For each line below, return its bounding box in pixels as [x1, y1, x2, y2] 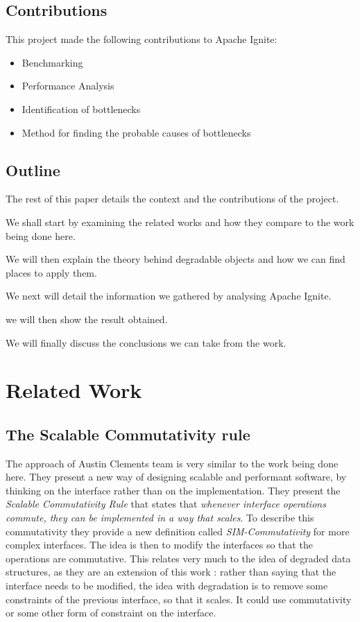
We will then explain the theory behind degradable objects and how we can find [6, 252, 345, 266]
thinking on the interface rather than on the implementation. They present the [6, 483, 341, 497]
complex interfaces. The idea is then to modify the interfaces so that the [6, 537, 313, 552]
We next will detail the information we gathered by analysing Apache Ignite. [6, 288, 332, 303]
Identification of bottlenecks [22, 101, 141, 116]
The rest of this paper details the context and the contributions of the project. [6, 191, 339, 206]
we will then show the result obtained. [6, 311, 168, 326]
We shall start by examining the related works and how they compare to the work [6, 214, 354, 229]
